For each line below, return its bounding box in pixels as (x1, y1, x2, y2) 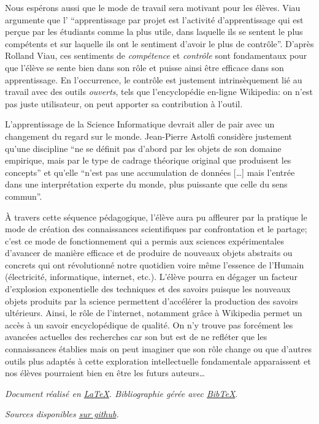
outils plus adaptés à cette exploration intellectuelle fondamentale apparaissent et (5, 354, 311, 367)
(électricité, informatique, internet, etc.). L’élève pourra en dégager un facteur (5, 270, 298, 283)
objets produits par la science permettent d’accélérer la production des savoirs (5, 294, 298, 307)
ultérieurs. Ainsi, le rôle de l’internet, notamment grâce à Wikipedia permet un (5, 306, 302, 319)
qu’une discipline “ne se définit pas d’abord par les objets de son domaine (5, 142, 282, 154)
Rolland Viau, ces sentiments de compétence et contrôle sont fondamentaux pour (5, 49, 307, 62)
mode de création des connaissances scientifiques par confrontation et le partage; (5, 222, 307, 235)
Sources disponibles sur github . (5, 407, 119, 420)
